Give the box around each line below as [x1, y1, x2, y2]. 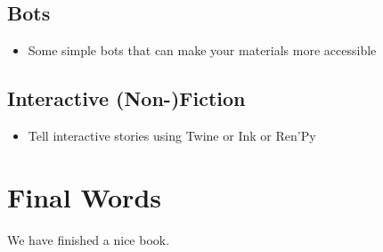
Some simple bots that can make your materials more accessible [28, 41, 377, 60]
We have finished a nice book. [7, 230, 170, 248]
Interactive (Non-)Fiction [7, 85, 246, 112]
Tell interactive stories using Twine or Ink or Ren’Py [28, 126, 316, 144]
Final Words [7, 178, 161, 215]
